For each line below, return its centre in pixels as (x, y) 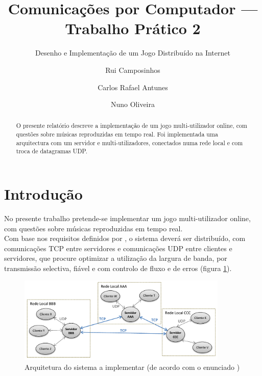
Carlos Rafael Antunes (133, 87)
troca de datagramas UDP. (52, 151)
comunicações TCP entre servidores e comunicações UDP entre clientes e (118, 248)
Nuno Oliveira (133, 104)
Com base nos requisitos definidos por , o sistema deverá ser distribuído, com (125, 238)
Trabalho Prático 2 (133, 28)
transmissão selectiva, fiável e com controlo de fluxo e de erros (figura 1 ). (118, 268)
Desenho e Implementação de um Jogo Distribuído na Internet (133, 53)
